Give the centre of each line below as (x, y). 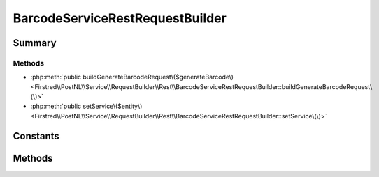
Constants (36, 136)
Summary (35, 43)
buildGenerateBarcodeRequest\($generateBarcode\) (158, 77)
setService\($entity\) (113, 106)
